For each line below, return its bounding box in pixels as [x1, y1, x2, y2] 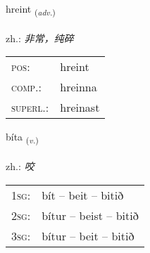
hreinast [60, 99, 100, 116]
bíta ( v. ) [6, 129, 39, 146]
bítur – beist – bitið [42, 207, 139, 223]
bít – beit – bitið [42, 186, 124, 203]
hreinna [60, 79, 97, 96]
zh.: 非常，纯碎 [6, 30, 74, 45]
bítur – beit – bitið [42, 227, 135, 244]
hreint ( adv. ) [6, 1, 56, 18]
